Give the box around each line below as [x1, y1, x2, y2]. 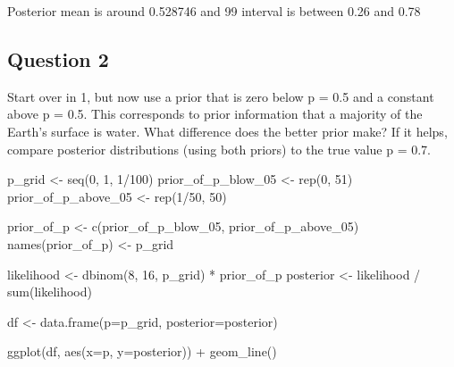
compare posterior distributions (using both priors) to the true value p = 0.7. [7, 139, 431, 158]
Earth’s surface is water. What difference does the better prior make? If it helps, [7, 121, 448, 140]
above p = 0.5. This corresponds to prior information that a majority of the [7, 104, 423, 123]
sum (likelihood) [7, 282, 92, 301]
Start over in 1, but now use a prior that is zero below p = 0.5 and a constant [7, 87, 434, 105]
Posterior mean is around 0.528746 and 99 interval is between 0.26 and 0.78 [7, 2, 421, 20]
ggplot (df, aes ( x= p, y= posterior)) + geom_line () [7, 342, 277, 361]
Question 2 [7, 45, 109, 72]
